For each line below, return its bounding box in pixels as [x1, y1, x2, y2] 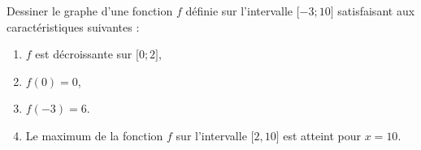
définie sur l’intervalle [185, 2, 293, 19]
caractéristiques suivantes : [7, 18, 140, 35]
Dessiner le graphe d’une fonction [7, 2, 173, 19]
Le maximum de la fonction [25, 126, 163, 144]
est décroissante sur [35, 45, 132, 62]
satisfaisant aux [337, 2, 415, 19]
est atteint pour [283, 126, 362, 144]
